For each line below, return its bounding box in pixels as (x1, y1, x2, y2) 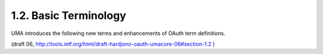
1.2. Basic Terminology (11, 9, 127, 22)
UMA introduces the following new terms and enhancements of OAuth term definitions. (11, 30, 226, 37)
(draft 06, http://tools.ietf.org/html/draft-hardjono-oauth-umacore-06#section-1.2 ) (11, 40, 215, 47)
